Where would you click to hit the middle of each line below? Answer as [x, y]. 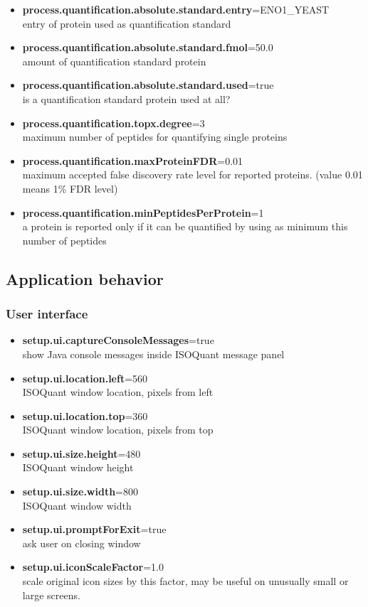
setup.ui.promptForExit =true [94, 529]
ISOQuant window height [78, 467]
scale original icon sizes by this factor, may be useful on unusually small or [185, 581]
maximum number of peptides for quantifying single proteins [155, 137]
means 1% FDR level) [70, 188]
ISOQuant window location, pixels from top [118, 430]
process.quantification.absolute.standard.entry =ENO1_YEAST [176, 9]
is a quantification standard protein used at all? [126, 98]
